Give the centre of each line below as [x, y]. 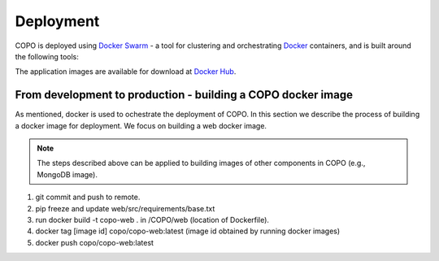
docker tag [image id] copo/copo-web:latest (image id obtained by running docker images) [188, 231]
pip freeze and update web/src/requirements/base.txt [125, 208]
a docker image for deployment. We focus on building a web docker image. [141, 125]
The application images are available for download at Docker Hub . [126, 72]
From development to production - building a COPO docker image [184, 95]
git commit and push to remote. [88, 197]
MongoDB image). [67, 174]
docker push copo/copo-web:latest [95, 242]
